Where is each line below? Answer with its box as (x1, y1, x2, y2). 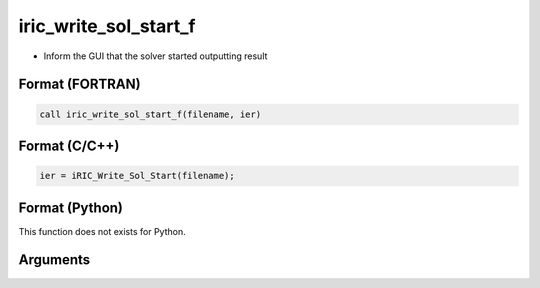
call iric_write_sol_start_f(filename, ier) (39, 108, 262, 120)
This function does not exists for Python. (18, 225, 186, 237)
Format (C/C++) (18, 137, 120, 154)
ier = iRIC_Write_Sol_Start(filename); (39, 170, 235, 182)
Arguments (18, 251, 91, 269)
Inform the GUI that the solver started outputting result (43, 50, 268, 62)
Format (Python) (18, 199, 124, 216)
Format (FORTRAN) (18, 76, 141, 93)
